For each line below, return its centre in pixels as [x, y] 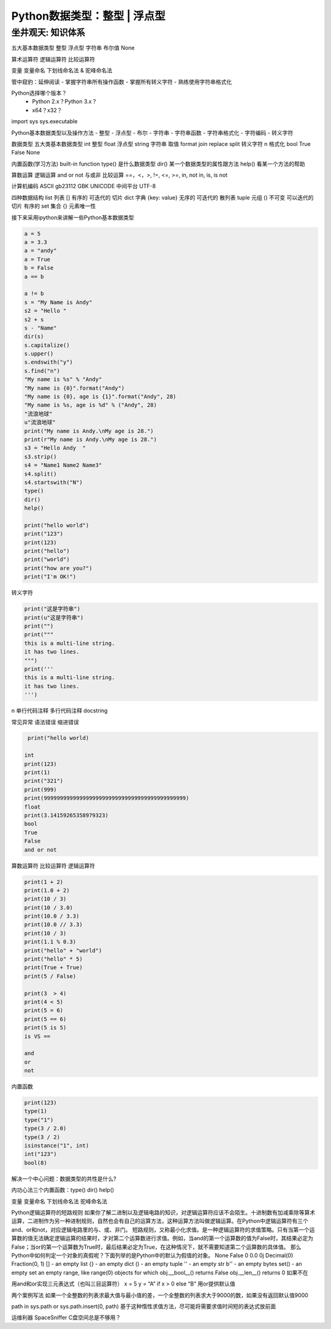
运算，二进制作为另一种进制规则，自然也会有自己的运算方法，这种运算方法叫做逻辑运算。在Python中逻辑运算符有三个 [160, 1221]
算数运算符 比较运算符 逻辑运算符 [53, 866]
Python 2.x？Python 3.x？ [65, 102]
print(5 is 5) [45, 1028]
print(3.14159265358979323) [66, 815]
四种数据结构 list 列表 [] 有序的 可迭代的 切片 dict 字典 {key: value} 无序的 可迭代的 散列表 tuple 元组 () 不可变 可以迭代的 [162, 197]
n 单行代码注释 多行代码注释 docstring [59, 710]
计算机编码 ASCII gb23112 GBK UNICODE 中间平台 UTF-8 [84, 186]
